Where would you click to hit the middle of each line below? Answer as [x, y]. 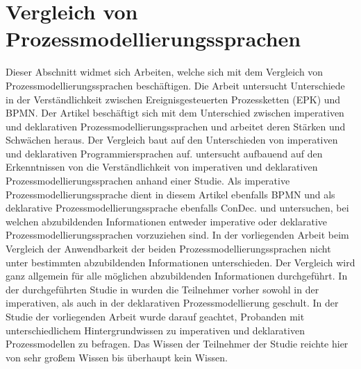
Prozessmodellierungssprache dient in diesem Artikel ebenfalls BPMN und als [170, 194]
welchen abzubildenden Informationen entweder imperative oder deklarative [166, 221]
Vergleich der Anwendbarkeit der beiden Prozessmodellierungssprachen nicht [168, 249]
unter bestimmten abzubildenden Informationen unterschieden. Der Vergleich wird [180, 262]
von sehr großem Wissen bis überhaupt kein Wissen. [117, 357]
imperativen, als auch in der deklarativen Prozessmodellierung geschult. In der [172, 303]
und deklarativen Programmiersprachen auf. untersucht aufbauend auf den [164, 153]
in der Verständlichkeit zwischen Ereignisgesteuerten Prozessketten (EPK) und [173, 99]
